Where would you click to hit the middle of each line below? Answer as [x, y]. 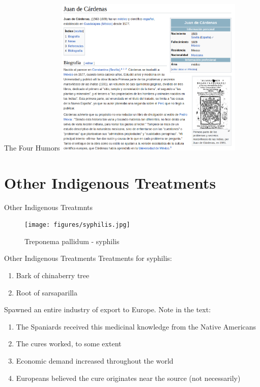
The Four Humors [32, 147]
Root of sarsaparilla [47, 292]
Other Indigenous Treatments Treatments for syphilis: [88, 258]
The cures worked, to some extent [69, 344]
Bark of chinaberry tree [53, 275]
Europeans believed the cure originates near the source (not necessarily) [128, 378]
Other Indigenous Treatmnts [49, 207]
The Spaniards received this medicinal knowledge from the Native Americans [136, 326]
